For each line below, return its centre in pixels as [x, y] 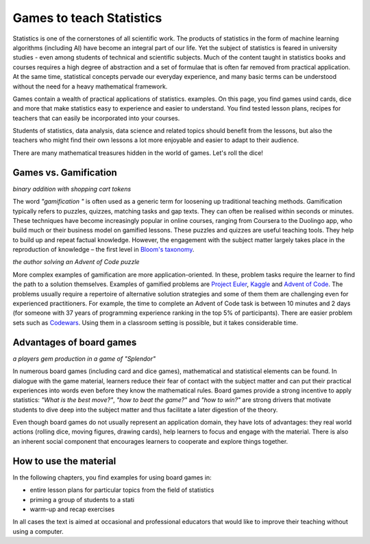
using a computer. [38, 531]
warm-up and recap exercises [72, 509]
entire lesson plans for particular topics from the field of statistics [122, 490]
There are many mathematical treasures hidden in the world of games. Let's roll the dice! [138, 153]
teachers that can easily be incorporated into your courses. [96, 118]
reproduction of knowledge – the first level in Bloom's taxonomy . [103, 250]
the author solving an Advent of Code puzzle [76, 262]
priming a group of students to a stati [82, 499]
